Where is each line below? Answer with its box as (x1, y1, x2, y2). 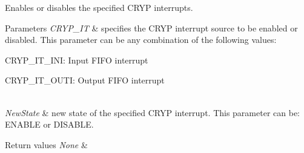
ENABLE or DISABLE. (5, 118, 94, 131)
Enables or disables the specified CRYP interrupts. (5, 1, 193, 13)
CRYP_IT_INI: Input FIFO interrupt (5, 53, 148, 66)
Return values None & (5, 138, 88, 151)
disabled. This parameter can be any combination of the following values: (5, 33, 277, 46)
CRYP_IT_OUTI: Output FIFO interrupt (5, 74, 165, 86)
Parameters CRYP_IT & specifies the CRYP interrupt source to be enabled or (5, 21, 298, 34)
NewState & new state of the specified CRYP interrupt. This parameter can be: (5, 106, 300, 119)
